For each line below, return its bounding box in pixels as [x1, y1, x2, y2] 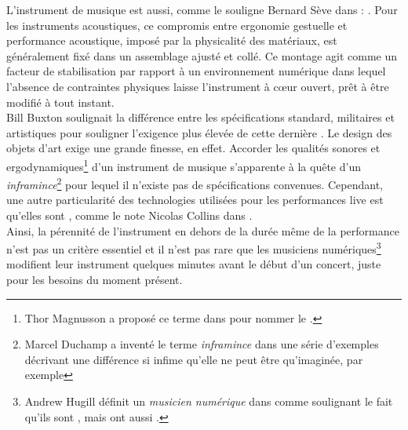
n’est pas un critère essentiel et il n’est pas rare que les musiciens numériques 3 [6, 239, 381, 257]
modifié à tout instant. [6, 93, 115, 110]
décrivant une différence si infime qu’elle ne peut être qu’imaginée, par [24, 351, 363, 367]
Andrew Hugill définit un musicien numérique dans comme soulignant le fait [24, 393, 393, 410]
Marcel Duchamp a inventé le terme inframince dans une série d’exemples [24, 336, 379, 352]
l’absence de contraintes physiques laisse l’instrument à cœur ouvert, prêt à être [6, 78, 389, 94]
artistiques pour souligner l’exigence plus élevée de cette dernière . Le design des [6, 124, 392, 140]
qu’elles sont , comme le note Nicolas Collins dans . [6, 207, 253, 224]
